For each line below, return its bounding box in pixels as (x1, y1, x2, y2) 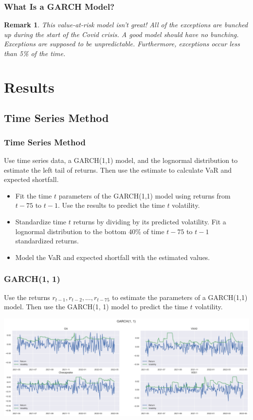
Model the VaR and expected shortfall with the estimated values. (15, 252, 210, 262)
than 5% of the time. (4, 48, 66, 58)
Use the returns (4, 292, 50, 302)
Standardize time (15, 216, 67, 226)
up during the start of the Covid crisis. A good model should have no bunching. (4, 29, 239, 39)
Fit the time (15, 190, 52, 200)
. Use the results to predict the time (57, 200, 165, 210)
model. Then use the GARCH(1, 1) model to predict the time (4, 301, 188, 312)
